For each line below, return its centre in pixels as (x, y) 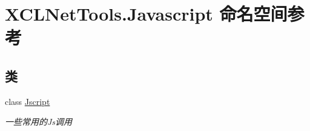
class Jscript (28, 101)
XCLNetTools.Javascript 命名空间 (146, 14)
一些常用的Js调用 (39, 122)
